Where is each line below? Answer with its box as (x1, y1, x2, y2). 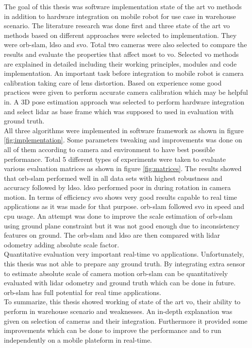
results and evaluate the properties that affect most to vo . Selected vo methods (4, 49, 239, 59)
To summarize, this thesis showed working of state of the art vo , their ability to (4, 296, 241, 307)
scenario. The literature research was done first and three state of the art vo (4, 20, 230, 31)
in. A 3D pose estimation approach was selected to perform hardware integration (4, 96, 244, 106)
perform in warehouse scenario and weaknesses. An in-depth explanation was (4, 306, 233, 316)
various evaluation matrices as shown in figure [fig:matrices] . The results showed (4, 163, 242, 174)
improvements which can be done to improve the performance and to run (4, 325, 221, 335)
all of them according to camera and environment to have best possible (4, 144, 215, 154)
